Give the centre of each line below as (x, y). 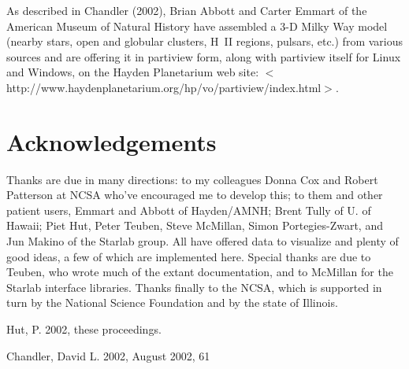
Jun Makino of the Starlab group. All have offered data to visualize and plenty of (203, 241)
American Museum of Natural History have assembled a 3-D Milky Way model (197, 26)
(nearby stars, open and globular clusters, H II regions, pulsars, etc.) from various (205, 41)
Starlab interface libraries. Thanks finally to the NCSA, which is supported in (194, 287)
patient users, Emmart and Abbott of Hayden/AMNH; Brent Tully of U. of (189, 210)
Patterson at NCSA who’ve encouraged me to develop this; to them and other (195, 195)
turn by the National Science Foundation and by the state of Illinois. (172, 303)
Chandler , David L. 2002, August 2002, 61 (108, 355)
